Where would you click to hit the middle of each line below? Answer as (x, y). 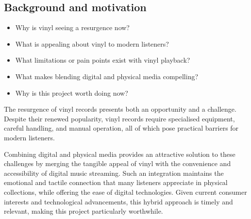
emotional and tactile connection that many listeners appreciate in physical (116, 182)
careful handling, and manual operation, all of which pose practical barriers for (121, 128)
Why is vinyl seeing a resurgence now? (72, 27)
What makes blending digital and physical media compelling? (107, 76)
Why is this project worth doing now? (72, 93)
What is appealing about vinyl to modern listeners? (92, 43)
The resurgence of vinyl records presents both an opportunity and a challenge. (120, 109)
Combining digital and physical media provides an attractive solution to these (120, 154)
